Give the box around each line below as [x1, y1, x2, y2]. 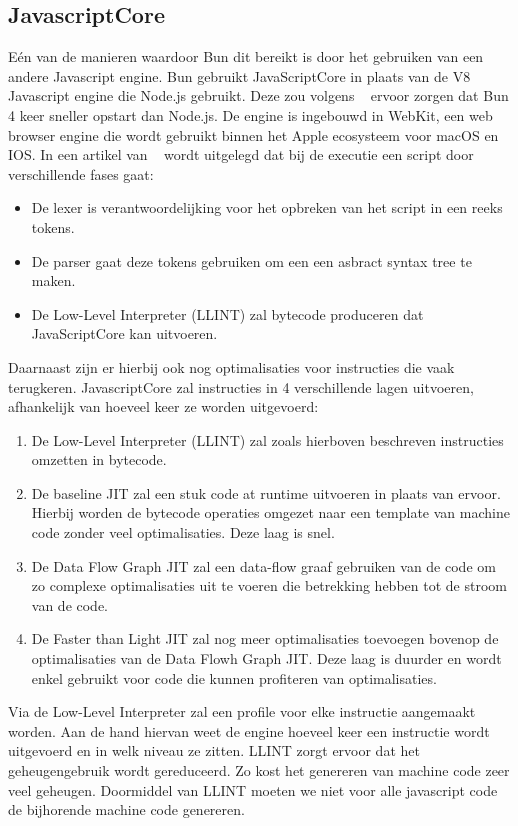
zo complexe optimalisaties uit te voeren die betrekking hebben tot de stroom [31, 575, 507, 596]
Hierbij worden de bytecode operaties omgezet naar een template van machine [31, 502, 510, 523]
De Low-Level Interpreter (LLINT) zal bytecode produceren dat [31, 303, 424, 324]
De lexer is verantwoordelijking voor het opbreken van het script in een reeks [31, 197, 503, 218]
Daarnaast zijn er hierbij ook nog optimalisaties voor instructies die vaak [8, 356, 455, 377]
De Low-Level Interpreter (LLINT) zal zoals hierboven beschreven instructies [31, 429, 504, 450]
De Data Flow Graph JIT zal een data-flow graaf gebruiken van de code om [31, 555, 496, 576]
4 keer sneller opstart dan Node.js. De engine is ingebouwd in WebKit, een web [8, 104, 493, 125]
